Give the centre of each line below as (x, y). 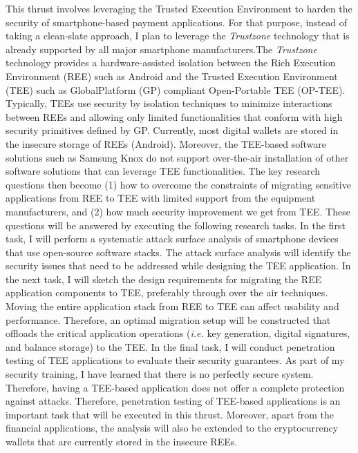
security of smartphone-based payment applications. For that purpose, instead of (176, 22)
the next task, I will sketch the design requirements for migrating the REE (164, 279)
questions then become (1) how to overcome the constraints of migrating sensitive (178, 184)
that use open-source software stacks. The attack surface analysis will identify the (178, 252)
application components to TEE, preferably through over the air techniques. (167, 292)
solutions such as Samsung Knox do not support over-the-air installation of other (177, 157)
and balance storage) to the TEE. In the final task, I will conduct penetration (170, 346)
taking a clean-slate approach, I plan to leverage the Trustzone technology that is (178, 36)
